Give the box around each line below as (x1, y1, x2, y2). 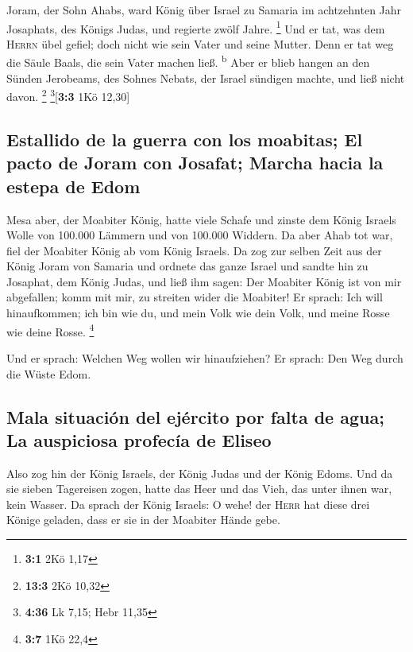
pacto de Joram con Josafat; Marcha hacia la (6, 150, 384, 175)
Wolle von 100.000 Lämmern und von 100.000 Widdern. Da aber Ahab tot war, (6, 227, 393, 243)
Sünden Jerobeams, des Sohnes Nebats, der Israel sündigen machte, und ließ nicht (6, 69, 405, 86)
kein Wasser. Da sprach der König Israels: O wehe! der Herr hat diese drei (6, 495, 370, 512)
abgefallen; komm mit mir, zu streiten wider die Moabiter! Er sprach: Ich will (6, 289, 383, 305)
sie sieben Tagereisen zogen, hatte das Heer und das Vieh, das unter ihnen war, (6, 480, 392, 497)
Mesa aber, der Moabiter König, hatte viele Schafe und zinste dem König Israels (6, 211, 396, 227)
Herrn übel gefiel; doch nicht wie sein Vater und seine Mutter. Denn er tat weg (6, 35, 394, 52)
